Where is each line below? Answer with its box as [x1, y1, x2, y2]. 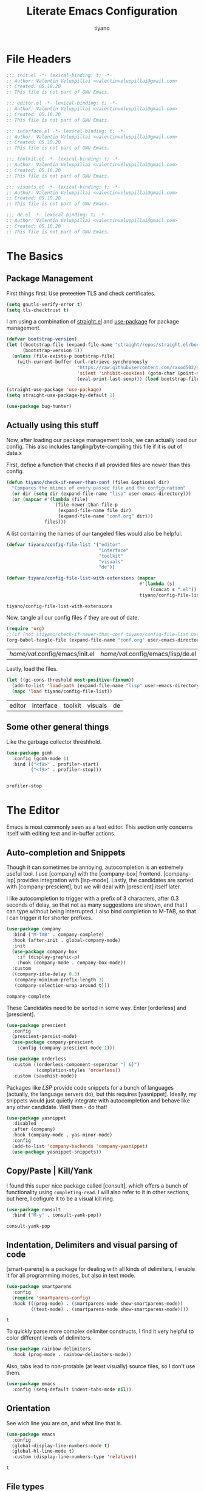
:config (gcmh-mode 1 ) [12, 755, 69, 761]
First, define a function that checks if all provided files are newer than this [6, 461, 191, 468]
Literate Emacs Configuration [26, 4, 178, 18]
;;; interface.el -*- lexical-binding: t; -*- [6, 128, 126, 134]
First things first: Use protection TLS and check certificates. [6, 289, 156, 297]
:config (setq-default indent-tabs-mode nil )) [12, 1386, 132, 1393]
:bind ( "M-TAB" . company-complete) [12, 932, 104, 938]
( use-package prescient [6, 1022, 67, 1028]
